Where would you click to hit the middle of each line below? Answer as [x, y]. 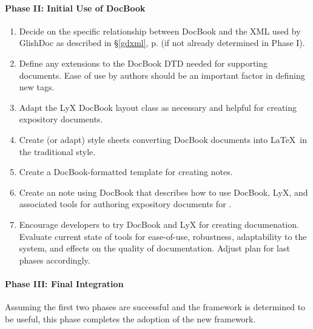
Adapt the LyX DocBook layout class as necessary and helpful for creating [158, 107]
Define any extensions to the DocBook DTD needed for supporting [143, 63]
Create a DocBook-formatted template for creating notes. [126, 172]
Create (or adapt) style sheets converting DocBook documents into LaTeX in [163, 139]
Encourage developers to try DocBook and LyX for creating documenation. [159, 224]
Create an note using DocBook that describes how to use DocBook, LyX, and [163, 192]
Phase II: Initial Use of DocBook [75, 8]
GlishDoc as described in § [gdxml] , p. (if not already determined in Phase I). [162, 43]
